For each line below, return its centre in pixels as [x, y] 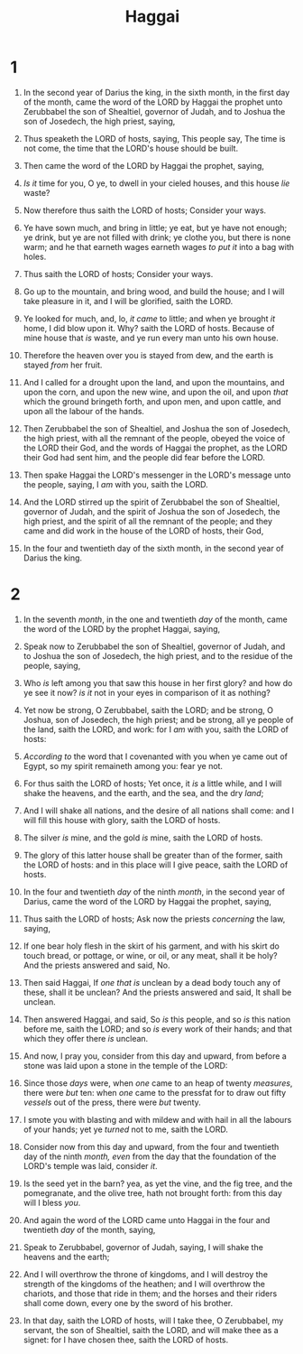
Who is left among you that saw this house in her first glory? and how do [158, 682]
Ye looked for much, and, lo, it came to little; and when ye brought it [149, 319]
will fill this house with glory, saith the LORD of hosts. [122, 820]
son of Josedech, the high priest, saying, [99, 121]
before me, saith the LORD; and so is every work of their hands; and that [157, 1029]
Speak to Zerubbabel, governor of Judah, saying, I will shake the [143, 1247]
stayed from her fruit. [63, 365]
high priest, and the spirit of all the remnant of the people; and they [148, 521]
